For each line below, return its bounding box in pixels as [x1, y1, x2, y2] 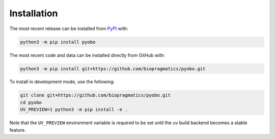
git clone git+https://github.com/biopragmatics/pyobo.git [20, 92, 171, 98]
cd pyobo [20, 99, 42, 105]
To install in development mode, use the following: [9, 79, 115, 85]
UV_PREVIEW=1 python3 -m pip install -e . [20, 107, 128, 113]
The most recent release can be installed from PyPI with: [9, 25, 128, 32]
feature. [9, 127, 26, 133]
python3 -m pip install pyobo [20, 39, 96, 45]
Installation [9, 8, 58, 19]
